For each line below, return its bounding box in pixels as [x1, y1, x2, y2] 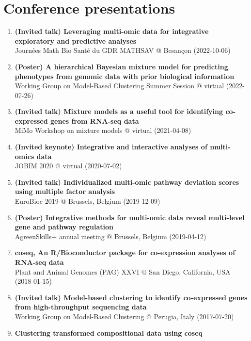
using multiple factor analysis [15, 186, 115, 196]
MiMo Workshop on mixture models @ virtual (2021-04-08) [15, 125, 191, 135]
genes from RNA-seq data [50, 115, 139, 126]
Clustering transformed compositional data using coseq [15, 327, 203, 338]
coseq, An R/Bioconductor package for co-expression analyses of [15, 247, 235, 258]
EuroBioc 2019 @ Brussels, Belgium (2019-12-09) [15, 196, 160, 206]
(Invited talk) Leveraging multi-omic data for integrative [15, 26, 209, 36]
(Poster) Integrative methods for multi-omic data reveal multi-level [15, 212, 245, 222]
